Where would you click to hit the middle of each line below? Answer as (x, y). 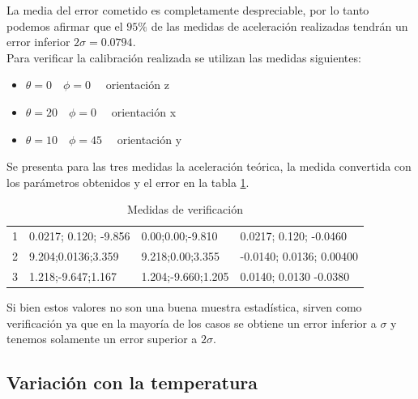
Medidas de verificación (185, 209)
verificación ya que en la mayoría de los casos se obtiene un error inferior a (192, 323)
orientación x (144, 111)
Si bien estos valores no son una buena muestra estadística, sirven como (184, 306)
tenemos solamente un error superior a (102, 339)
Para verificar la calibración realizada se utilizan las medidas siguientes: (184, 57)
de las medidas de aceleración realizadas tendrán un (279, 25)
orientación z (137, 85)
